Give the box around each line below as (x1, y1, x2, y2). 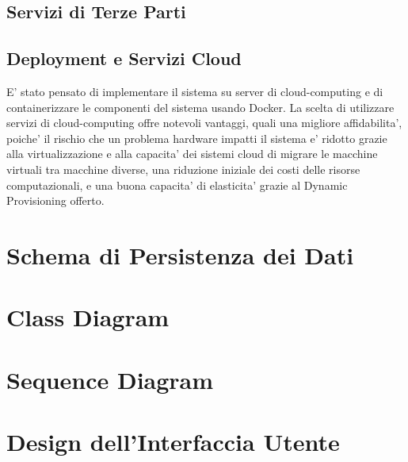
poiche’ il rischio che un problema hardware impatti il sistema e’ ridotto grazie (6, 129, 387, 146)
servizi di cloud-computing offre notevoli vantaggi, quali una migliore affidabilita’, (6, 114, 402, 131)
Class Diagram (6, 301, 170, 333)
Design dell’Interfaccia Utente (6, 425, 340, 458)
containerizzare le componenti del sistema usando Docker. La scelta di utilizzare (6, 98, 395, 115)
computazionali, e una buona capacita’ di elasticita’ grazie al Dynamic (6, 176, 348, 193)
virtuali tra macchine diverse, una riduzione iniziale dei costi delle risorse (6, 160, 360, 177)
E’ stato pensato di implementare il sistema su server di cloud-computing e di (6, 83, 383, 99)
